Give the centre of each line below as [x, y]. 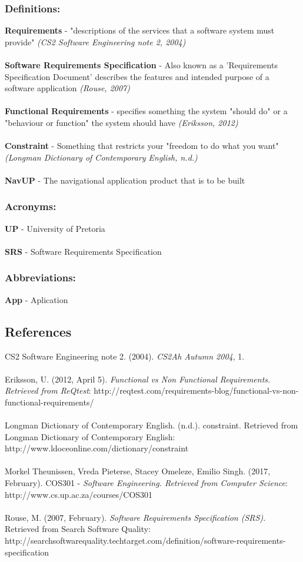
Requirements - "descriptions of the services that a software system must [140, 30]
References [38, 331]
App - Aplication [36, 299]
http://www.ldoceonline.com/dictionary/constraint [97, 448]
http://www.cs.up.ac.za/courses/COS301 [79, 494]
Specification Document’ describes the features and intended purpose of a [137, 76]
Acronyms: [31, 206]
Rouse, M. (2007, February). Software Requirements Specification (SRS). [135, 517]
